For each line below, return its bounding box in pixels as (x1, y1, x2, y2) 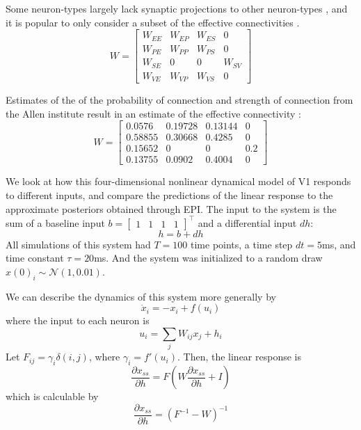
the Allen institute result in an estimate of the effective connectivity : (6, 106, 301, 120)
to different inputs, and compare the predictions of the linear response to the (6, 188, 333, 202)
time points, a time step (191, 237, 293, 251)
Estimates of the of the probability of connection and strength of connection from (6, 93, 353, 107)
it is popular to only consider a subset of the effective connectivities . (6, 15, 300, 29)
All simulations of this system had (6, 237, 151, 251)
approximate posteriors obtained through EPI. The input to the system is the (6, 201, 337, 216)
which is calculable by (6, 389, 99, 404)
